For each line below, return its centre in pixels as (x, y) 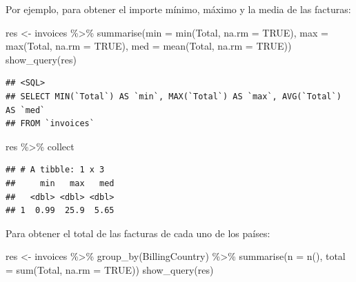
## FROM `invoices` (50, 124)
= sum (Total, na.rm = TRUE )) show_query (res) (110, 269)
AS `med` (26, 110)
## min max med (60, 183)
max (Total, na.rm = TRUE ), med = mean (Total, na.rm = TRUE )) (149, 46)
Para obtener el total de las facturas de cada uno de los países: (138, 233)
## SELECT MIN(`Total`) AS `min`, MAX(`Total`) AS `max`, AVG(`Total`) (174, 96)
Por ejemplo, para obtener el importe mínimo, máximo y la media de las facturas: (178, 9)
